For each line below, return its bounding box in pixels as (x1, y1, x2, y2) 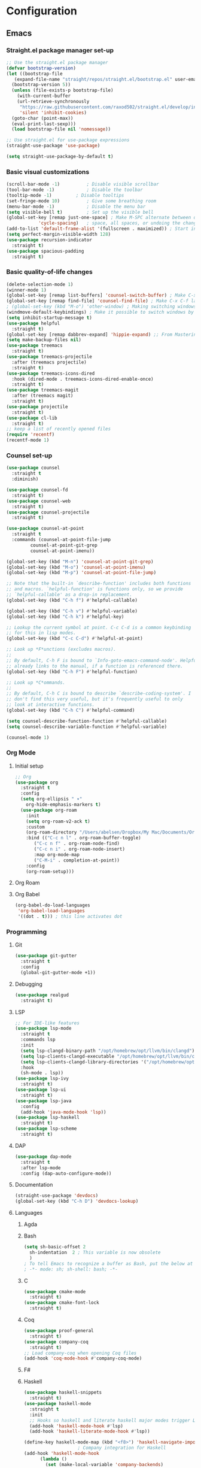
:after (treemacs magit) (11, 393, 74, 399)
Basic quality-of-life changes (6, 268, 93, 276)
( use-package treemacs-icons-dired (6, 370, 95, 377)
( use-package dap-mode (14, 1154, 72, 1160)
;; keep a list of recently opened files (6, 426, 111, 432)
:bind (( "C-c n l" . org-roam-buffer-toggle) (26, 835, 142, 841)
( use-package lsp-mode (14, 1026, 72, 1032)
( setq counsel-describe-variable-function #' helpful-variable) (6, 723, 167, 730)
